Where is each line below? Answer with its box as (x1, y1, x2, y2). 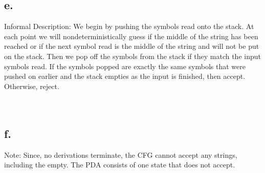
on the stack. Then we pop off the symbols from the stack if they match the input (4, 50, 261, 61)
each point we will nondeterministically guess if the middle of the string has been (4, 31, 258, 41)
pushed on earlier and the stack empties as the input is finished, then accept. (4, 71, 246, 81)
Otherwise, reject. (4, 80, 59, 91)
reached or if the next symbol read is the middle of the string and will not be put (4, 41, 259, 51)
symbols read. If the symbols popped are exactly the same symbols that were (4, 61, 246, 71)
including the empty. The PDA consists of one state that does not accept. (4, 159, 235, 170)
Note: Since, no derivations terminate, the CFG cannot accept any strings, (4, 149, 237, 160)
